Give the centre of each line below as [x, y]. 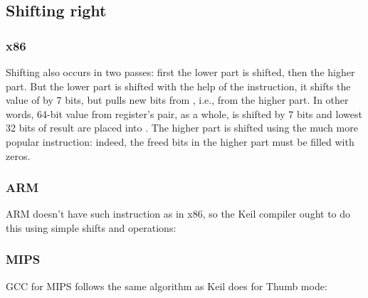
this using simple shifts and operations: [91, 227]
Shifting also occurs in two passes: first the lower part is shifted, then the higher [180, 72]
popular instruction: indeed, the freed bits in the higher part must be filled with [180, 141]
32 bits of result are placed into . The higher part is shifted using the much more [182, 128]
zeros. [18, 155]
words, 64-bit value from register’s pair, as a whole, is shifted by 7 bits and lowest [184, 113]
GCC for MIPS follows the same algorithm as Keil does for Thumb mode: [167, 286]
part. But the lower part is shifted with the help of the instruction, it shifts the [178, 86]
